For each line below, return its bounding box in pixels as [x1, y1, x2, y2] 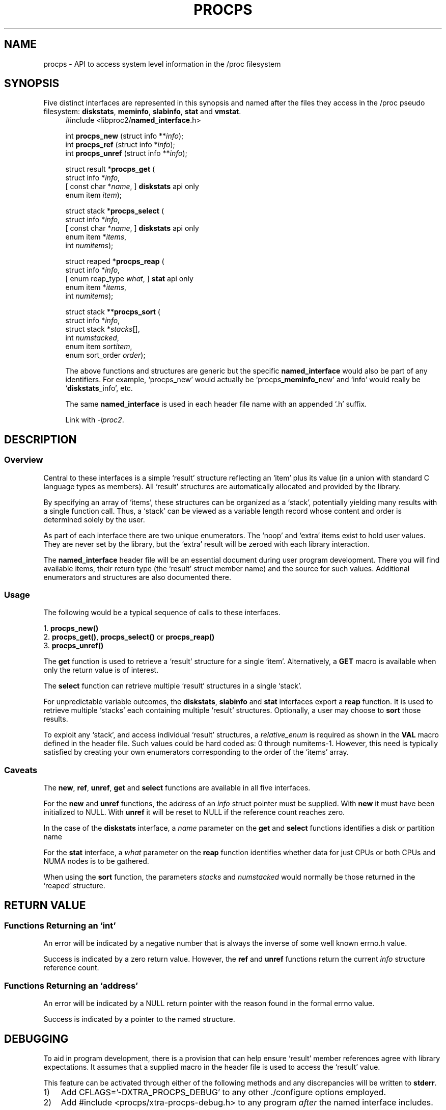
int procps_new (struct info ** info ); [65, 131, 184, 141]
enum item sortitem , [65, 342, 132, 351]
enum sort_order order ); [65, 351, 146, 360]
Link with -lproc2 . [65, 415, 124, 425]
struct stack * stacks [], [65, 325, 140, 334]
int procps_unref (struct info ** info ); [65, 149, 187, 158]
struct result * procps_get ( [65, 165, 155, 174]
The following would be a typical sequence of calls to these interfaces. [43, 608, 281, 617]
